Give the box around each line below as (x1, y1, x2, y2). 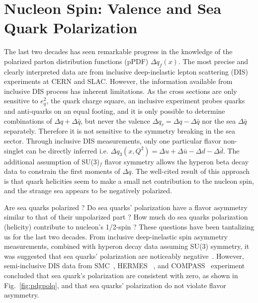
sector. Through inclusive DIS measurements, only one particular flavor (4, 135, 221, 146)
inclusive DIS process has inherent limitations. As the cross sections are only (4, 85, 237, 96)
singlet (4, 145, 24, 155)
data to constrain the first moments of (4, 166, 120, 176)
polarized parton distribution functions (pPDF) (4, 56, 149, 66)
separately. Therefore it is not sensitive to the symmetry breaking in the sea (4, 126, 235, 136)
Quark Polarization (4, 17, 138, 38)
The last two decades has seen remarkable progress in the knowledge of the (4, 46, 233, 57)
